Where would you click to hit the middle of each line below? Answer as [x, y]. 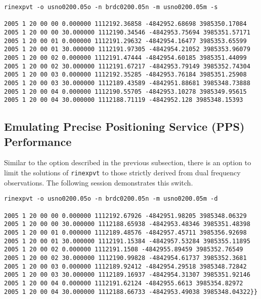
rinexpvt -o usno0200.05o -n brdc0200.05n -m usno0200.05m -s [111, 7]
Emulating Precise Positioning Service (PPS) [124, 126]
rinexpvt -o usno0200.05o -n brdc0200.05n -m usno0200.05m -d [111, 199]
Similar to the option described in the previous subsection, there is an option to [128, 162]
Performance [38, 141]
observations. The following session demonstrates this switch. [99, 182]
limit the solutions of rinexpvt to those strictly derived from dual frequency [122, 173]
